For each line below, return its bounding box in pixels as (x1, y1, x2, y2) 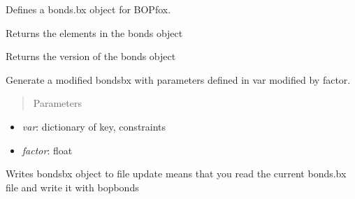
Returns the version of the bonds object (6, 49, 176, 64)
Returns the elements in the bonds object (6, 25, 183, 40)
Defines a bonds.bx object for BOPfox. (6, 2, 171, 16)
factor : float (22, 142, 73, 157)
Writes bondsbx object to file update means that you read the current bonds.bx (6, 166, 347, 181)
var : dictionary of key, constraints (22, 119, 166, 133)
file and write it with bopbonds (6, 179, 139, 194)
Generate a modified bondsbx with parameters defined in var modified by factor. (6, 72, 351, 87)
